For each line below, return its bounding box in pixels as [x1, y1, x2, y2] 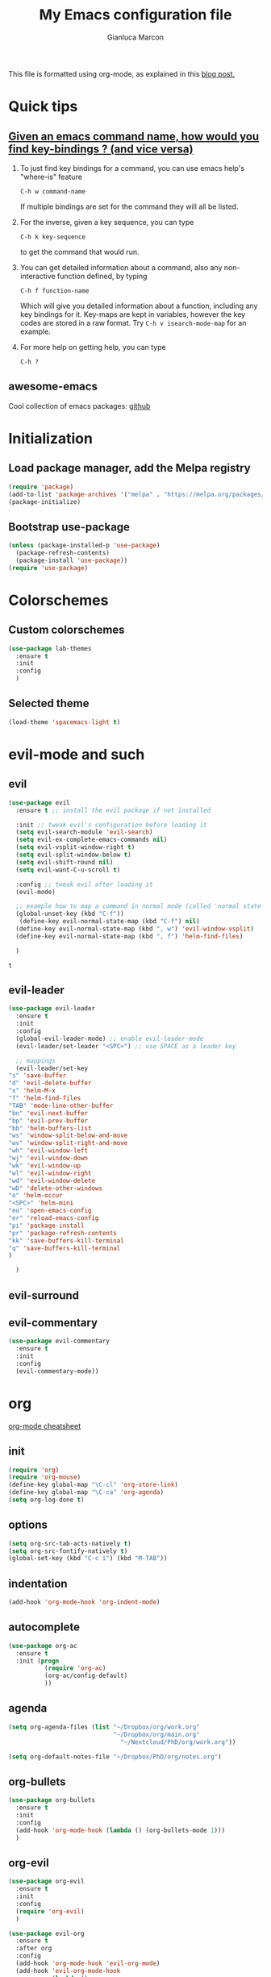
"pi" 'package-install [8, 1222, 85, 1230]
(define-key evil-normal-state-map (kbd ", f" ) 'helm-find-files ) [15, 932, 244, 940]
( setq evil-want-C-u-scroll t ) [15, 865, 121, 874]
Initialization [8, 429, 93, 447]
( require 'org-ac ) [44, 1664, 106, 1672]
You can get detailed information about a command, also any [19, 262, 223, 272]
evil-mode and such [8, 745, 145, 764]
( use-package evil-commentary [8, 1337, 110, 1346]
